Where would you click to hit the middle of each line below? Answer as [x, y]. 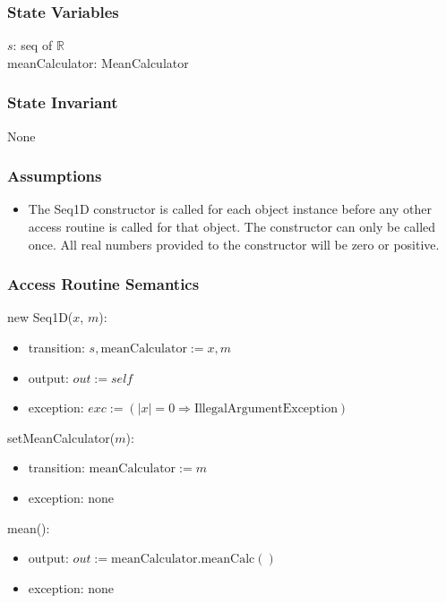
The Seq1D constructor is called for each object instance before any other [230, 209]
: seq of [33, 45]
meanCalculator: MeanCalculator [98, 62]
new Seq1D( [40, 317]
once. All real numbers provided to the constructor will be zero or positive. [234, 244]
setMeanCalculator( [61, 437]
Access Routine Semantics [103, 284]
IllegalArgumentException [266, 409]
